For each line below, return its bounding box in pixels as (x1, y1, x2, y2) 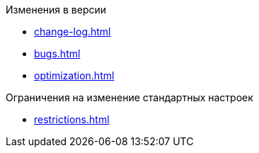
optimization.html (34, 69, 115, 81)
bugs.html (34, 47, 81, 59)
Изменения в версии (6, 4, 107, 16)
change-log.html (34, 25, 111, 38)
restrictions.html (34, 113, 110, 125)
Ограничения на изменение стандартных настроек (6, 91, 253, 103)
